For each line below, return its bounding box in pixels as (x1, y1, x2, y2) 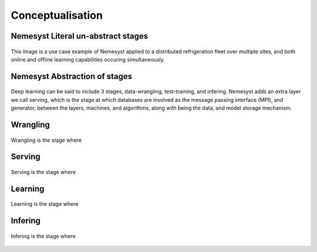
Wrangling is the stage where (11, 137, 82, 144)
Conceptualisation (11, 9, 103, 22)
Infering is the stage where (11, 232, 76, 240)
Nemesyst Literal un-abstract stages (11, 31, 149, 41)
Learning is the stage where (11, 200, 79, 207)
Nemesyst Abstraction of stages (11, 71, 133, 81)
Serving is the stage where (11, 168, 76, 175)
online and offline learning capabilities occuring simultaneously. (11, 56, 166, 63)
